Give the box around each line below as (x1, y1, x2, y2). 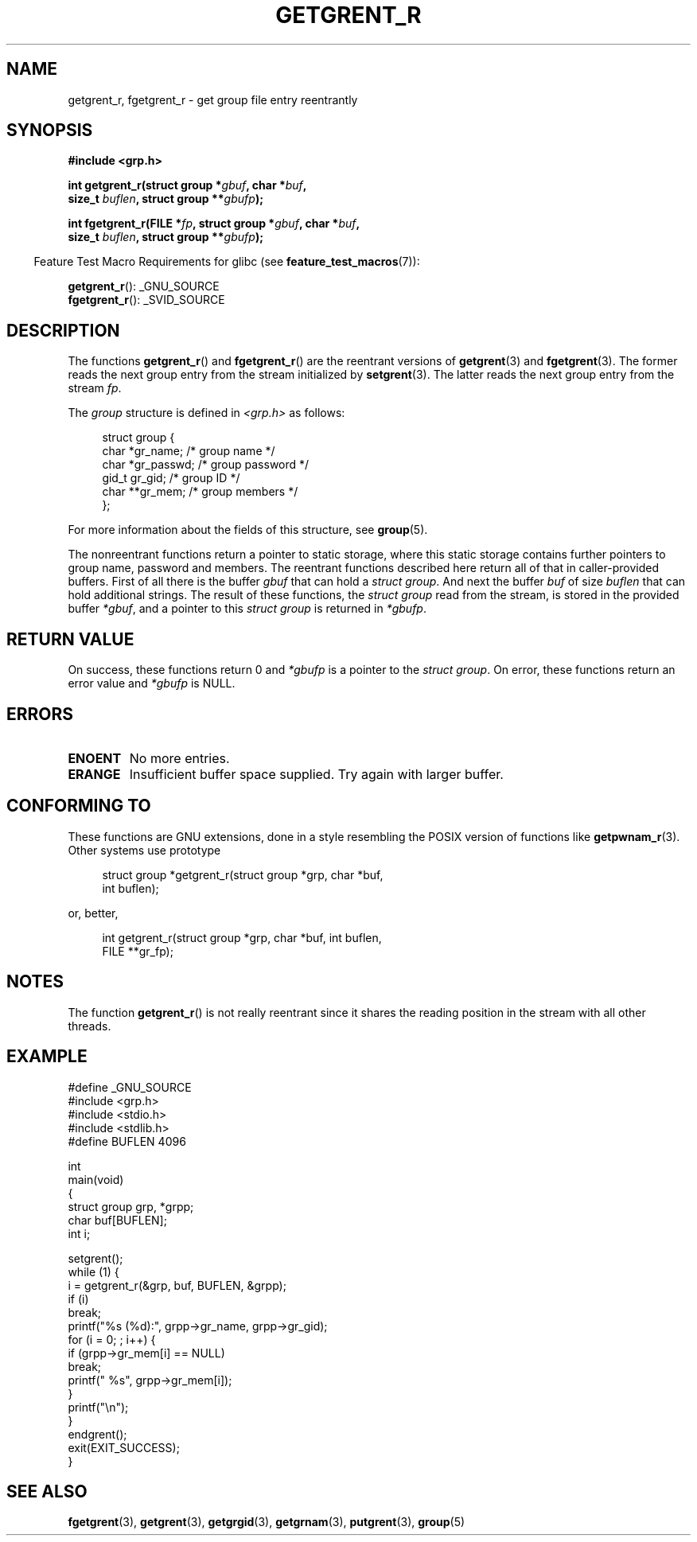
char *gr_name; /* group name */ (102, 444, 275, 458)
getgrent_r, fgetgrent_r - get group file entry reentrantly (68, 92, 358, 107)
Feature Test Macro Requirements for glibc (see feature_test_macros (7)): (33, 255, 420, 269)
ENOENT (68, 750, 122, 766)
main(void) (68, 1172, 124, 1186)
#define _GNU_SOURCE (68, 1080, 192, 1094)
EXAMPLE (6, 1046, 88, 1067)
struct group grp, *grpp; (68, 1199, 194, 1213)
